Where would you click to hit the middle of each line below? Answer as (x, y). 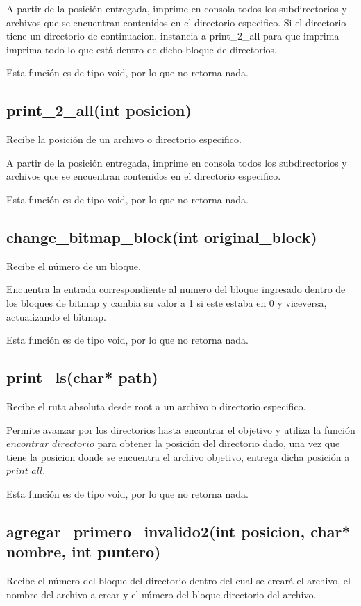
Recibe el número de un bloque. (74, 266)
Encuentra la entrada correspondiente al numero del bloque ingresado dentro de (176, 289)
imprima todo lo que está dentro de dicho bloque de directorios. (142, 49)
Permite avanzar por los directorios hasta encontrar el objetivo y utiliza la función (181, 429)
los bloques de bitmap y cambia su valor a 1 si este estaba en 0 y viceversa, (167, 302)
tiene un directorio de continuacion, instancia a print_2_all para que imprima (173, 36)
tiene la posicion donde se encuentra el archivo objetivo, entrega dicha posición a (178, 456)
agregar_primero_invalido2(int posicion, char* (178, 531)
